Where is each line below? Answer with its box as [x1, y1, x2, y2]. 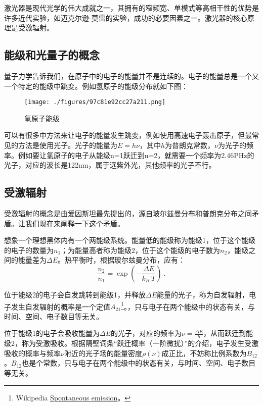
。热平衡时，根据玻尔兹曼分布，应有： [58, 255, 186, 265]
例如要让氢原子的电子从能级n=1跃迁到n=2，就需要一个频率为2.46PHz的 [18, 149, 254, 160]
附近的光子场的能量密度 [64, 347, 142, 358]
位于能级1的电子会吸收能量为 [4, 328, 100, 338]
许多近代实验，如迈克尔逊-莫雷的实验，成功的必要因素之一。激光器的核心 [4, 12, 247, 23]
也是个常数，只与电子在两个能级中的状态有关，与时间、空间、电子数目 [22, 358, 256, 368]
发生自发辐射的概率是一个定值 [11, 301, 110, 312]
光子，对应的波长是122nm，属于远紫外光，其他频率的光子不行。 [4, 160, 216, 170]
